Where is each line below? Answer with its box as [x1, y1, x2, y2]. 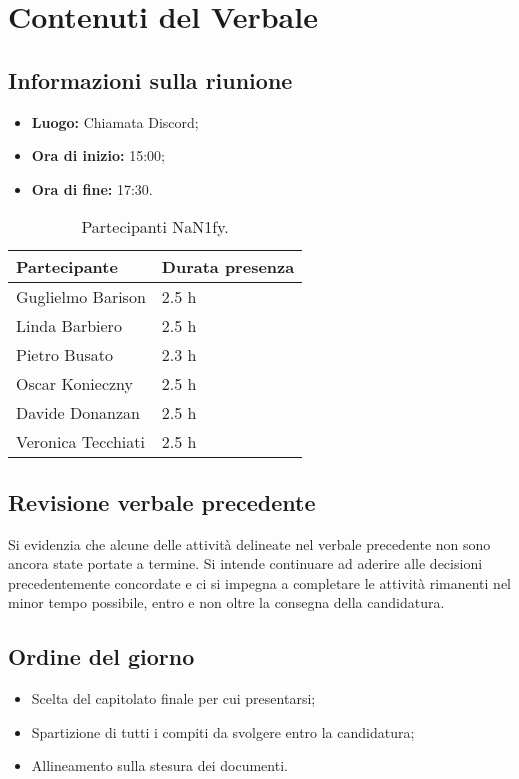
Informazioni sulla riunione [8, 64, 293, 95]
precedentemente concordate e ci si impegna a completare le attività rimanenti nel [8, 572, 512, 593]
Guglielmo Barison [16, 285, 146, 309]
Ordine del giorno [8, 641, 195, 672]
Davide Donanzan [16, 401, 141, 425]
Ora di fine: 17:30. [31, 178, 153, 199]
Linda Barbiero [16, 314, 122, 338]
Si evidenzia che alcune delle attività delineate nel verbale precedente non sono [8, 533, 491, 554]
